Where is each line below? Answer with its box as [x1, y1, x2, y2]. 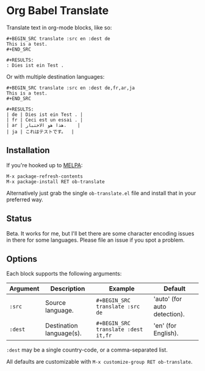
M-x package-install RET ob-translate [6, 178, 105, 185]
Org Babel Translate [6, 4, 109, 18]
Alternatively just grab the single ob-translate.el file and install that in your [6, 189, 196, 196]
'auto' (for [153, 295, 182, 303]
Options [6, 254, 38, 264]
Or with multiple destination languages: [6, 73, 105, 80]
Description [50, 284, 85, 293]
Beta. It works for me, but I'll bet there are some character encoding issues [6, 229, 195, 237]
